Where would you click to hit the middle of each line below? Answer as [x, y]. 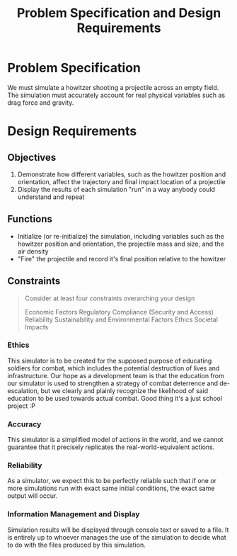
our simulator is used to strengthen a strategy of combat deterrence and [112, 383]
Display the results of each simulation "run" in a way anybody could [116, 189]
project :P [22, 406]
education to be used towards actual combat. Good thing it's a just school [115, 398]
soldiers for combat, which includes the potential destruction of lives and [114, 368]
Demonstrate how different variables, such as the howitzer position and [122, 174]
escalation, [23, 390]
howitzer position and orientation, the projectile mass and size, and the [121, 244]
